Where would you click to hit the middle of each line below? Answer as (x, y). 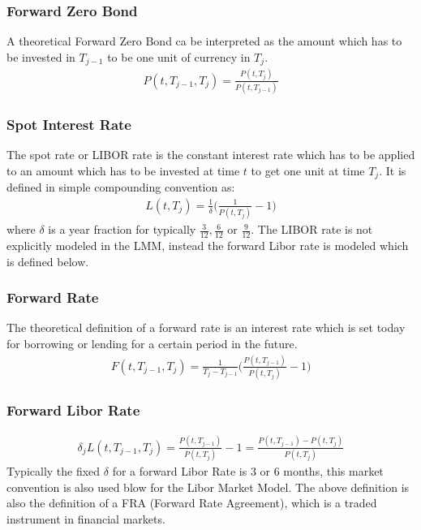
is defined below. (48, 261)
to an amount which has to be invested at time (123, 170)
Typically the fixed (54, 471)
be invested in (41, 56)
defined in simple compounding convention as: (121, 187)
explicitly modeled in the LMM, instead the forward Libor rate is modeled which (208, 245)
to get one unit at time (308, 170)
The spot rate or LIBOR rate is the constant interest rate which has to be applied (211, 155)
